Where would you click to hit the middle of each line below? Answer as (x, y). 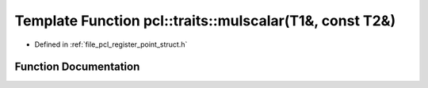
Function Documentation (77, 67)
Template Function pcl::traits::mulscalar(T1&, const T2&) (205, 21)
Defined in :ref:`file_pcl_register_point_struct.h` (111, 44)
